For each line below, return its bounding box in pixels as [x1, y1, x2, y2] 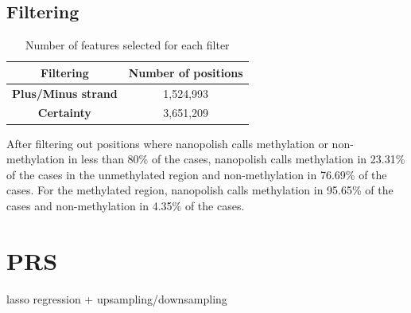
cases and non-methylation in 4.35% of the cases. [6, 197, 245, 213]
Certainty [37, 104, 91, 121]
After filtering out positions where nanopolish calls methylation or [6, 135, 328, 151]
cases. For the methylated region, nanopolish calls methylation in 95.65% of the [6, 182, 394, 198]
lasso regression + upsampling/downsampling [6, 290, 227, 307]
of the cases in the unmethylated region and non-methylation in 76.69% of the [6, 166, 387, 182]
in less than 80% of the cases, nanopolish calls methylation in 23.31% [68, 151, 405, 167]
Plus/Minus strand [12, 84, 118, 101]
